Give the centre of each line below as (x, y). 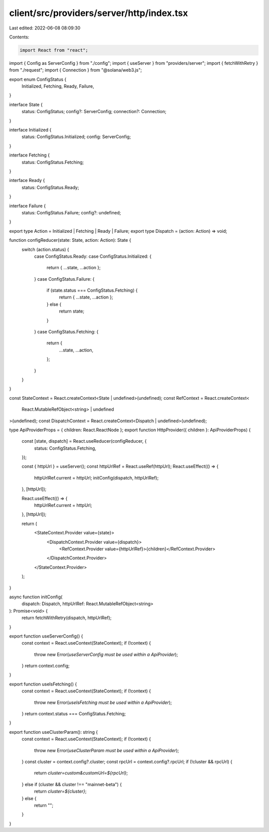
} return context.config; (46, 666)
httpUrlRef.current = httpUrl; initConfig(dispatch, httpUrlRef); (96, 478)
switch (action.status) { (45, 249)
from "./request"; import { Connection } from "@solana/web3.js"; (75, 70)
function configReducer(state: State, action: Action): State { (70, 240)
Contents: (19, 37)
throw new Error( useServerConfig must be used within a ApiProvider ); (106, 654)
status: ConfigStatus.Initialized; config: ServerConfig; (76, 137)
